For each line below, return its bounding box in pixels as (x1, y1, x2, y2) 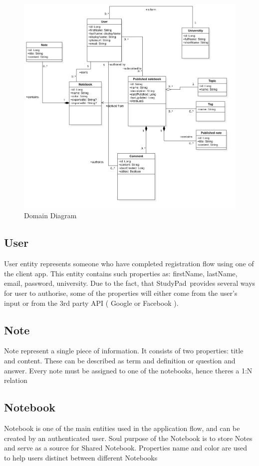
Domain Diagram (24, 210, 77, 221)
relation (4, 375, 27, 385)
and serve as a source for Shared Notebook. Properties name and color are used (4, 442, 247, 453)
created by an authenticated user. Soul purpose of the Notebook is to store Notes (4, 432, 253, 443)
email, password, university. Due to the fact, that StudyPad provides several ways (4, 278, 256, 288)
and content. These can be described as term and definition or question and (4, 355, 236, 365)
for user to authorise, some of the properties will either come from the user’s (4, 287, 238, 298)
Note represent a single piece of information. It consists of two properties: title (4, 345, 244, 356)
